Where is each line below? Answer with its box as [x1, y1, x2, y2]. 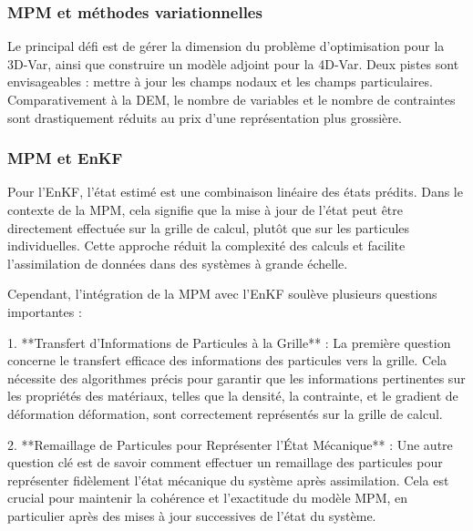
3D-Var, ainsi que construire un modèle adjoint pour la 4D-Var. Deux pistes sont [7, 54, 459, 73]
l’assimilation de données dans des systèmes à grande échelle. [7, 253, 348, 272]
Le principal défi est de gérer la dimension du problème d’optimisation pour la [7, 36, 445, 56]
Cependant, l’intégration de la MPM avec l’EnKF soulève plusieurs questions [7, 284, 437, 303]
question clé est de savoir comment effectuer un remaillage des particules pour [7, 453, 443, 472]
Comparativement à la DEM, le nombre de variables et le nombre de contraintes [7, 90, 456, 108]
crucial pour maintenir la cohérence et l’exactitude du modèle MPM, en [7, 488, 408, 507]
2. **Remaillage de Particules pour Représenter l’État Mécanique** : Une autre [7, 434, 453, 454]
